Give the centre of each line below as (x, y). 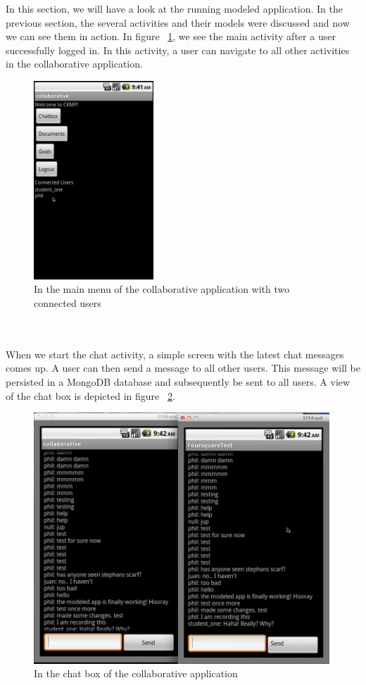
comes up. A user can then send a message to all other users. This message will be (183, 368)
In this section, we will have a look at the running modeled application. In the (174, 8)
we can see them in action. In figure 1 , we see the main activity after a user (171, 36)
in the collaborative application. (74, 64)
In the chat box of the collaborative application (136, 673)
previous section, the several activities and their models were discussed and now (178, 22)
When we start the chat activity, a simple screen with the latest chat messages (175, 354)
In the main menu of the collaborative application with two (162, 289)
